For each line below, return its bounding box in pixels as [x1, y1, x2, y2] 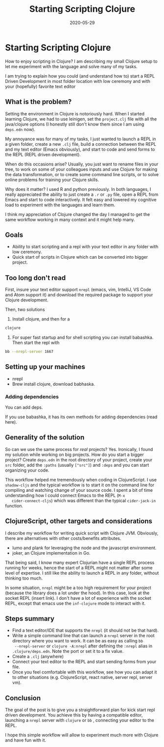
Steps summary [5, 614, 55, 623]
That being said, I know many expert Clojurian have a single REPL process [5, 560, 155, 565]
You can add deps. [5, 404, 43, 410]
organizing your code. [5, 467, 50, 473]
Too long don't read [5, 273, 66, 282]
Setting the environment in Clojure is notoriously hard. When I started [5, 110, 145, 116]
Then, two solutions [5, 307, 45, 313]
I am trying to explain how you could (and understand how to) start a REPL [5, 73, 155, 79]
